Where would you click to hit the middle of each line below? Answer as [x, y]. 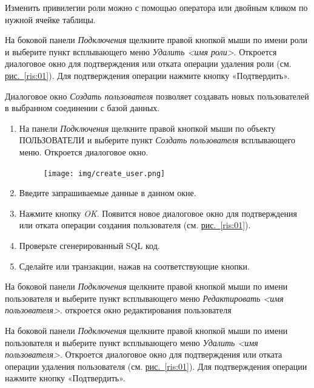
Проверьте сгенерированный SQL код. [89, 245]
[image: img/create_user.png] [104, 173]
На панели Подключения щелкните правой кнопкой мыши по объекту [147, 128]
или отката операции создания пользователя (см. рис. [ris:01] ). [135, 225]
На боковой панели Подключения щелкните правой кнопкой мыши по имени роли [156, 40]
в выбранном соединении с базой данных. [82, 108]
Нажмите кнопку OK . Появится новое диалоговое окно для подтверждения [158, 213]
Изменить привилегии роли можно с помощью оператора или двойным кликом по [156, 7]
